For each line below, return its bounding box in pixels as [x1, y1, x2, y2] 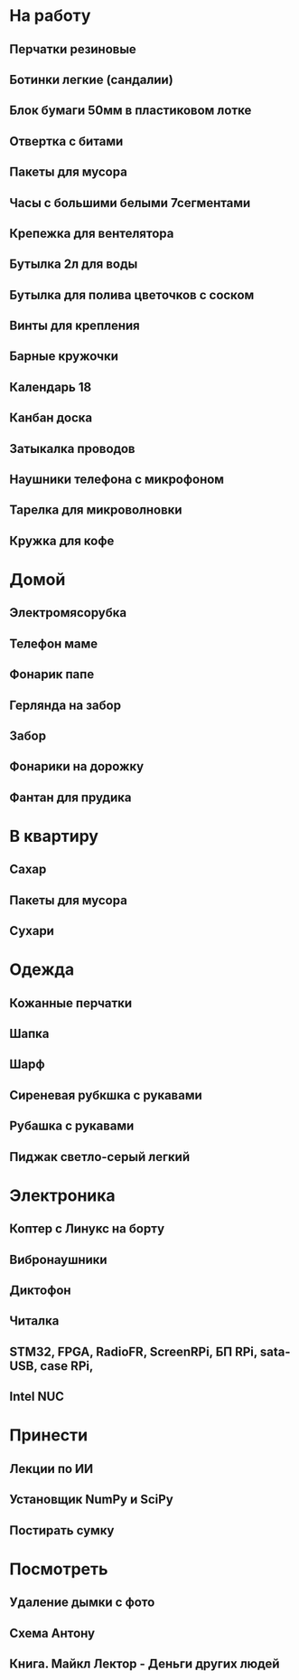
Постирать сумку [9, 1523, 115, 1538]
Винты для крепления [9, 318, 140, 334]
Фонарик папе [9, 666, 95, 683]
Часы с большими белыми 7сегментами [9, 195, 251, 211]
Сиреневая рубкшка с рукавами [9, 1087, 203, 1103]
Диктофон [9, 1283, 71, 1298]
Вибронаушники [9, 1251, 107, 1267]
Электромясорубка [9, 605, 127, 620]
